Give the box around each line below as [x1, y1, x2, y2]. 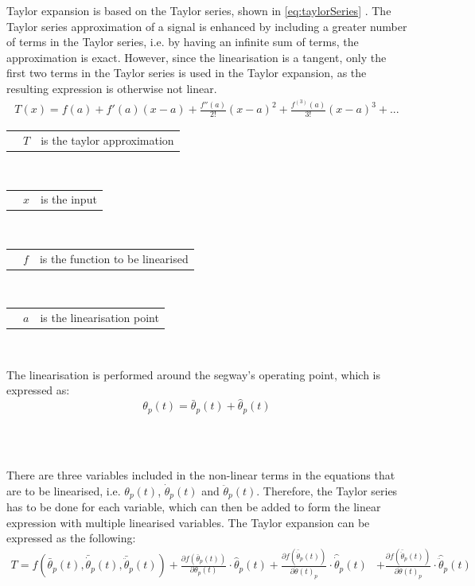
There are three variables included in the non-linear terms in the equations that [6, 466, 395, 483]
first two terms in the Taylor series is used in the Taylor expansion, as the [6, 64, 367, 81]
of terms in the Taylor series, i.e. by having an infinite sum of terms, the [6, 33, 359, 50]
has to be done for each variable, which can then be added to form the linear [6, 498, 381, 514]
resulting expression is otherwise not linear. [6, 80, 217, 96]
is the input [41, 191, 97, 208]
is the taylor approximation [41, 131, 174, 148]
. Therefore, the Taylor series [256, 482, 398, 499]
